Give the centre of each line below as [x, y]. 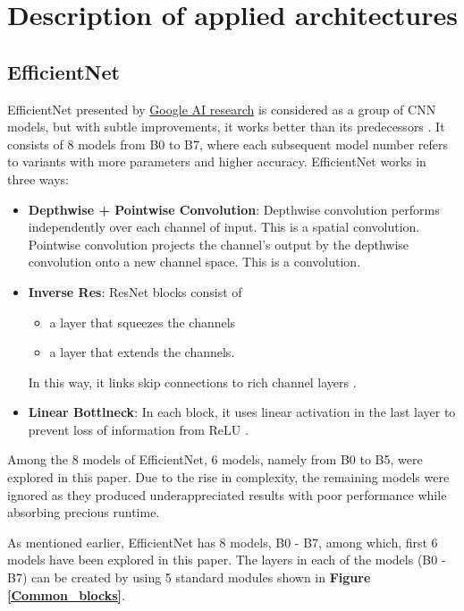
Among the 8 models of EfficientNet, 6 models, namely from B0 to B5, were [215, 459]
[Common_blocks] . [66, 594]
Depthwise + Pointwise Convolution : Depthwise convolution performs [234, 209]
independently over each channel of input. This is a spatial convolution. [224, 227]
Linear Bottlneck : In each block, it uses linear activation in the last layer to [242, 412]
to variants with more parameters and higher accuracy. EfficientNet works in [217, 161]
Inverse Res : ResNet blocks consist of [135, 291]
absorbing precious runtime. [84, 512]
